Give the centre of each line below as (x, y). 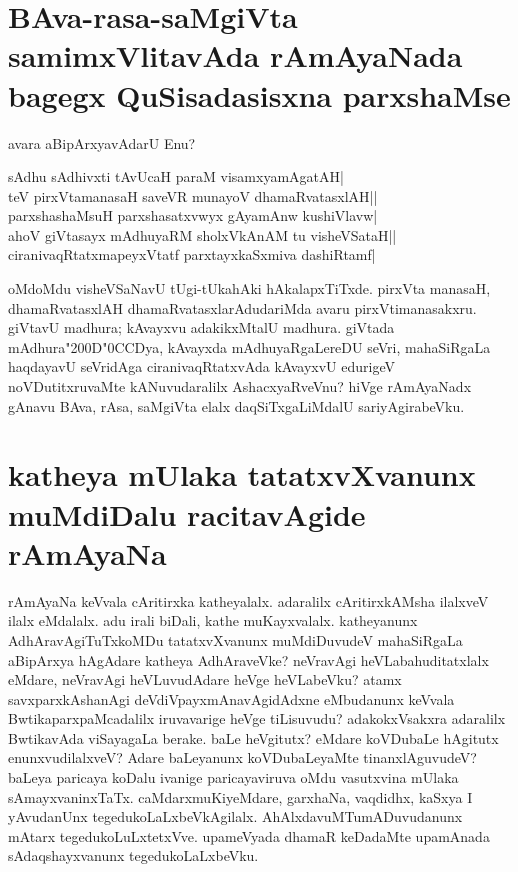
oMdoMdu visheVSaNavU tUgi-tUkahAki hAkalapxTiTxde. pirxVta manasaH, (249, 288)
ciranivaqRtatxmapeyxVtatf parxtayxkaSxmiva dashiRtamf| (192, 254)
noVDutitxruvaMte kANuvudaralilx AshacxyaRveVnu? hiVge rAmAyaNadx (240, 386)
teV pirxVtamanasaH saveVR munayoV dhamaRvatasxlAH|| (193, 195)
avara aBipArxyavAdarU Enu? (102, 142)
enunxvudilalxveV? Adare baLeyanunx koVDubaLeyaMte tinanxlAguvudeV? (242, 757)
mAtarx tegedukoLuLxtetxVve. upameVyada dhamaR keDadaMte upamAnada (249, 835)
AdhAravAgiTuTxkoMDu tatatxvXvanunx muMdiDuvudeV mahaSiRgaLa (235, 639)
